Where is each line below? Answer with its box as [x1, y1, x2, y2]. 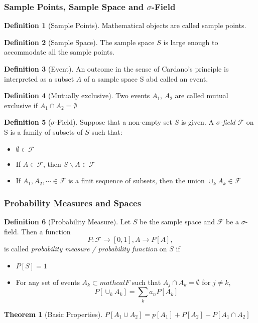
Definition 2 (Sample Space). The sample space [4, 37, 155, 47]
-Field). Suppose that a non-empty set [55, 117, 173, 127]
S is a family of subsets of [4, 126, 83, 137]
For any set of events [16, 276, 80, 287]
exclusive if [4, 100, 38, 110]
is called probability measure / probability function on [4, 243, 167, 254]
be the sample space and [140, 216, 215, 226]
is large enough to [163, 37, 218, 47]
